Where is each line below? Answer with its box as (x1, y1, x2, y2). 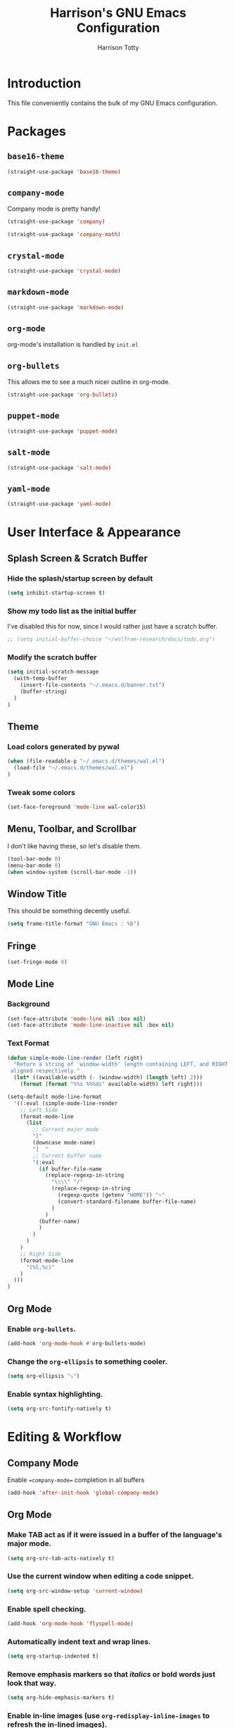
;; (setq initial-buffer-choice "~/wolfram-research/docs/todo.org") (7, 636, 216, 643)
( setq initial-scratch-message (7, 668, 99, 676)
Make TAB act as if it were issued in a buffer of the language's (7, 1530, 223, 1540)
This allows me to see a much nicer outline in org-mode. (7, 378, 170, 386)
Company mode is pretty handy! (7, 204, 101, 213)
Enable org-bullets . (7, 1323, 76, 1333)
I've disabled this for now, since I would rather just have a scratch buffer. (7, 622, 218, 631)
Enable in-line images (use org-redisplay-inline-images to (7, 1711, 210, 1721)
